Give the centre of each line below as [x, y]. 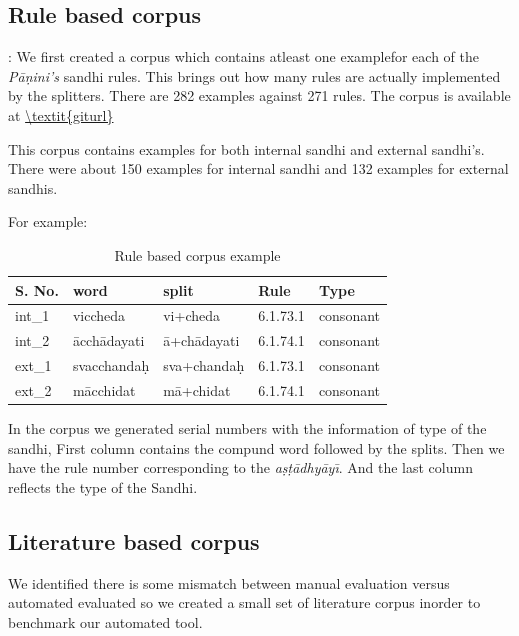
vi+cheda [191, 315]
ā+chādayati [201, 340]
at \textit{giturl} [61, 114]
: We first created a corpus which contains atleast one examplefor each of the [243, 56]
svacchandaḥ [111, 365]
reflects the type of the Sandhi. [103, 486]
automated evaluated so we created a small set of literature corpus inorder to [244, 602]
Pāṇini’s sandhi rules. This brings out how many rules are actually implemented [254, 75]
